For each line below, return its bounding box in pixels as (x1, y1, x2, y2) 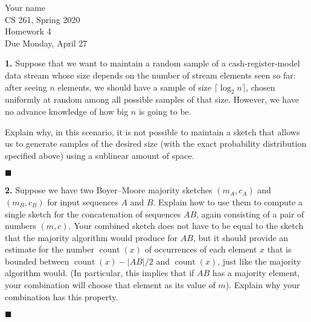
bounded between (5, 254, 69, 267)
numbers (5, 219, 36, 232)
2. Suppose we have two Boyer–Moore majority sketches (5, 184, 213, 196)
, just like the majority (217, 254, 301, 267)
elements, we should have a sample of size (57, 80, 212, 93)
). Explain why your (225, 279, 300, 291)
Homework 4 (5, 25, 51, 37)
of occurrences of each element (144, 243, 257, 256)
